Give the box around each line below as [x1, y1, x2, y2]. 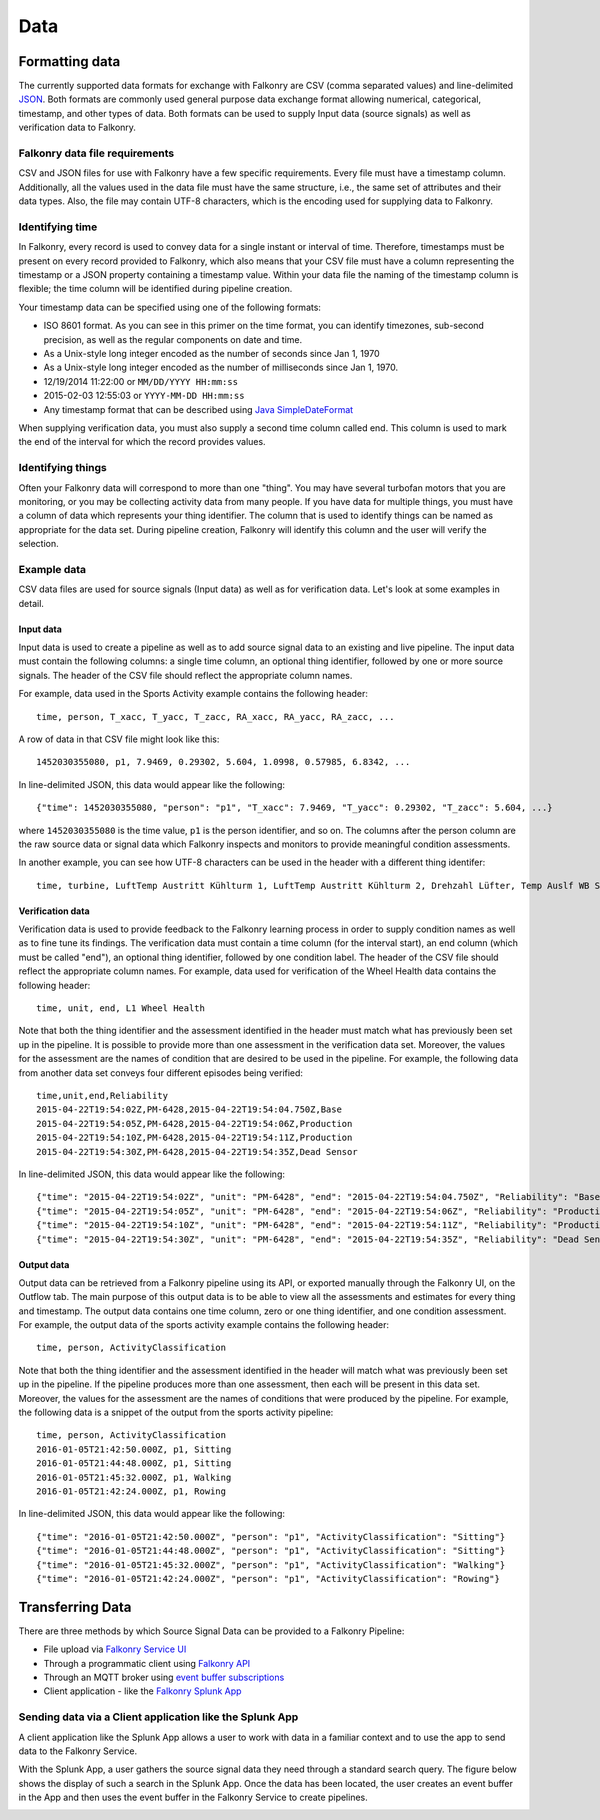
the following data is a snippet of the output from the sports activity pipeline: [18, 1406, 334, 1419]
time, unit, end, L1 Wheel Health [36, 1003, 205, 1014]
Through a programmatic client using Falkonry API [43, 1657, 251, 1669]
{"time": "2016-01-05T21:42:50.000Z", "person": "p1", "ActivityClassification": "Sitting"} [36, 1531, 506, 1542]
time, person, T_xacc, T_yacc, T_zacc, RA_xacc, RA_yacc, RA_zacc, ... [36, 711, 395, 722]
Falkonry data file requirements [18, 146, 175, 160]
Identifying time [18, 220, 98, 234]
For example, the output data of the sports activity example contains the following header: [18, 1319, 390, 1331]
